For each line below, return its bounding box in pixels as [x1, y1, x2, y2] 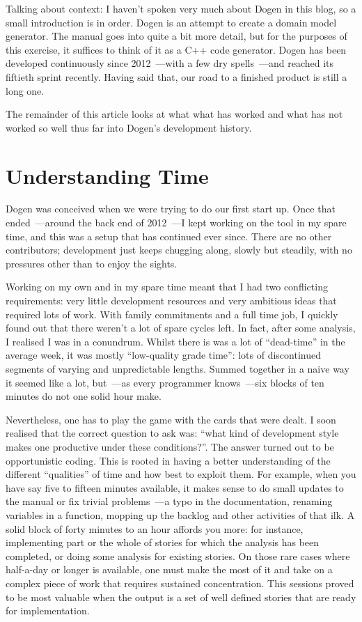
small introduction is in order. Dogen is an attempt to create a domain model [6, 15, 337, 29]
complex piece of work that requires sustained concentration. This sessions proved [6, 575, 354, 590]
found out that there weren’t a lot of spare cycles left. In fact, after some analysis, [6, 320, 356, 335]
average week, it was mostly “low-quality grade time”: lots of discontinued [6, 348, 321, 362]
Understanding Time [6, 161, 209, 189]
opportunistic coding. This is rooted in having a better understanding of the [6, 453, 331, 467]
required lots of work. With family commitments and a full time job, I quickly [6, 306, 338, 321]
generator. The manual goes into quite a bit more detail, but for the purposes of [6, 29, 347, 43]
